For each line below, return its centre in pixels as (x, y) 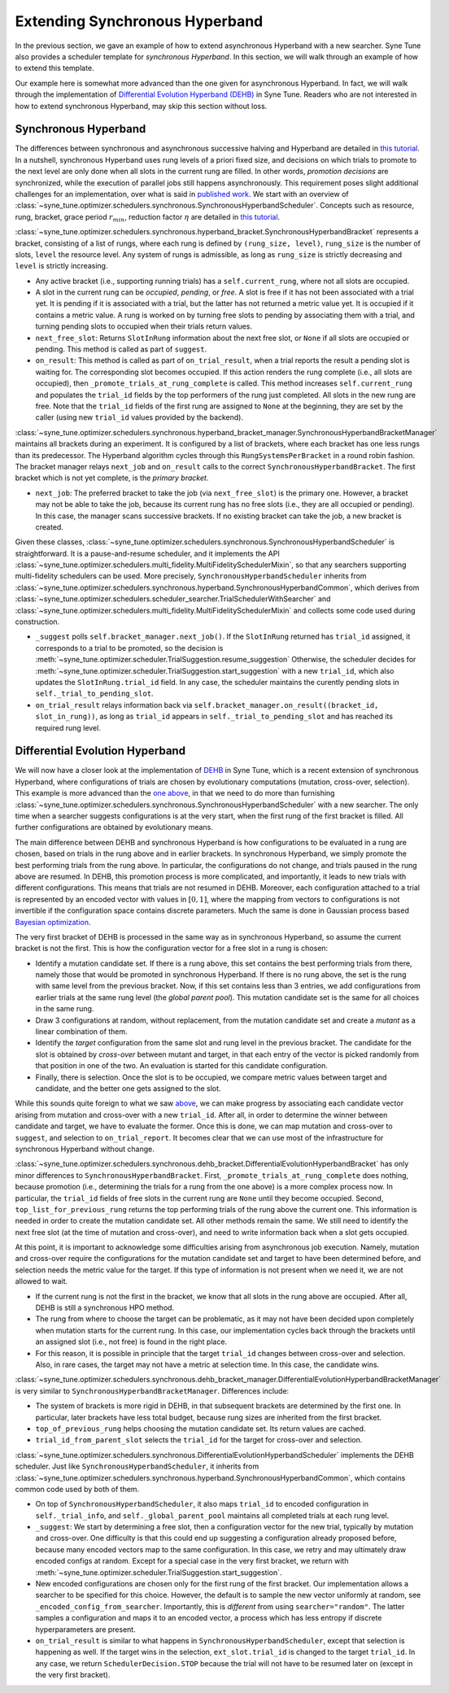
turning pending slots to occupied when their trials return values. (144, 326)
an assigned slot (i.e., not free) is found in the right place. (131, 1342)
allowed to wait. (41, 1281)
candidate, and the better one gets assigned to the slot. (128, 1089)
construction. (37, 622)
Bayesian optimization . (53, 922)
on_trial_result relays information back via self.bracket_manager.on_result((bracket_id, (207, 705)
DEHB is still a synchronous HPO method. (105, 1308)
